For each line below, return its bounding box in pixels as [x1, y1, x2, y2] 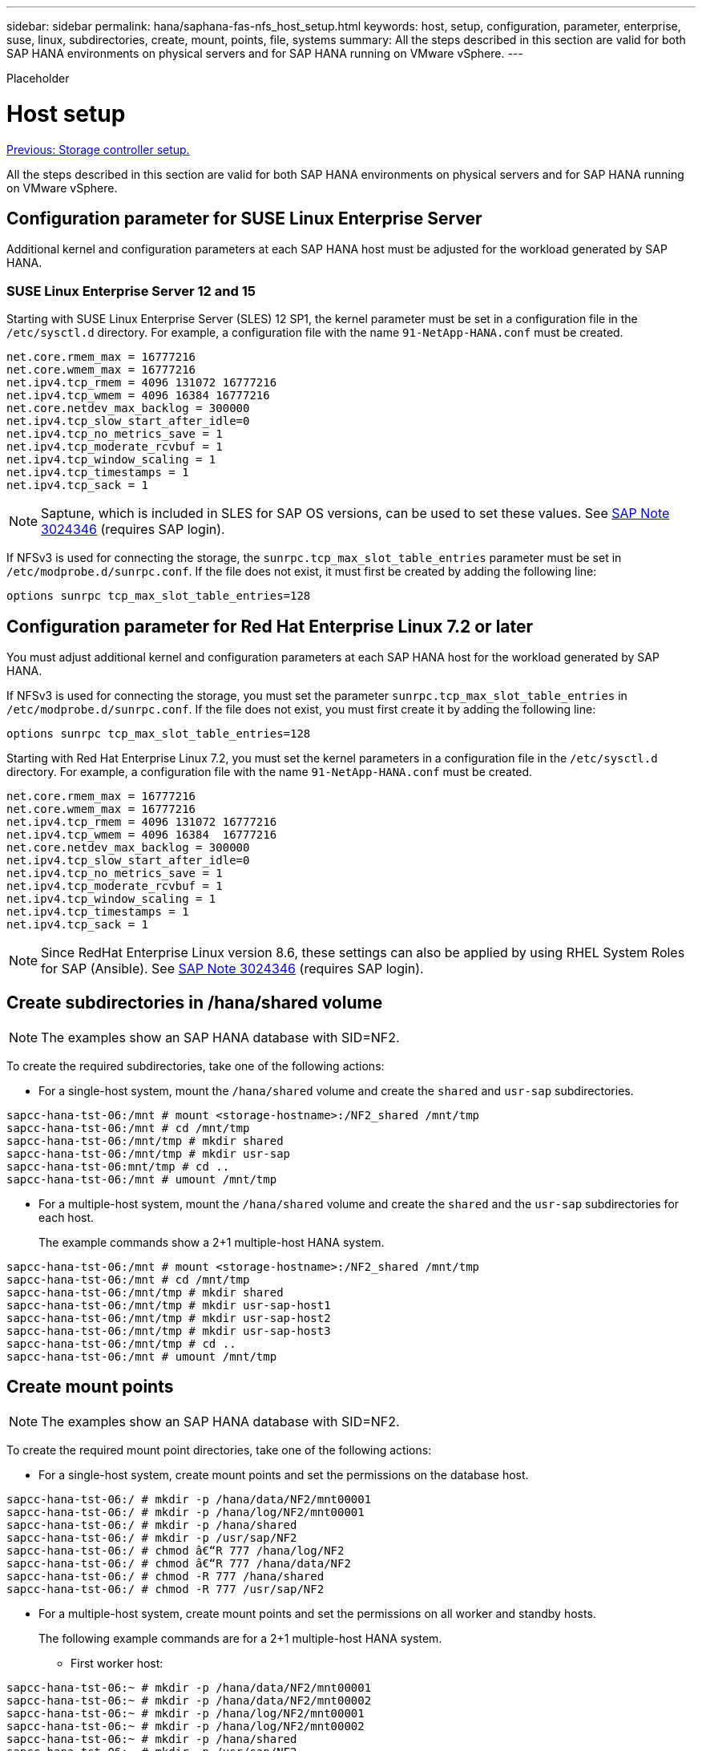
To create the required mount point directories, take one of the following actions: [6, 1442, 432, 1457]
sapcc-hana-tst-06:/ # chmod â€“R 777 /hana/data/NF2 [6, 1556, 351, 1570]
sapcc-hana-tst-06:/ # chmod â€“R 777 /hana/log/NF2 [6, 1543, 345, 1557]
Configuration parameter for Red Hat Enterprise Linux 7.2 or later [6, 616, 534, 637]
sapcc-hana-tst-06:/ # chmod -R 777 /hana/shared [6, 1569, 325, 1583]
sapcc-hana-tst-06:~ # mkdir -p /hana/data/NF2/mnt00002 [6, 1693, 372, 1707]
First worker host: [71, 1656, 163, 1670]
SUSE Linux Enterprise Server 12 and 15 [6, 282, 256, 299]
